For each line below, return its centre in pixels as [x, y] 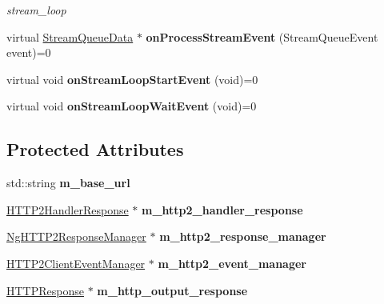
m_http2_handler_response [222, 209]
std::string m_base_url [68, 183]
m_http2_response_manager [243, 236]
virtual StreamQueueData [70, 36]
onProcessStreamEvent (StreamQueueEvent [262, 36]
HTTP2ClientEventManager [76, 263]
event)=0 [29, 52]
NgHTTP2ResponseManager [76, 236]
